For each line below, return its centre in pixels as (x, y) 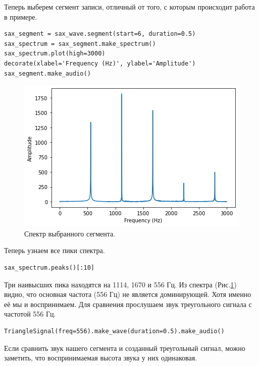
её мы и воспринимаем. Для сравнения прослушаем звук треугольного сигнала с (128, 304)
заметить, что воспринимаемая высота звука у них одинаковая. (101, 358)
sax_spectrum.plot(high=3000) (55, 54)
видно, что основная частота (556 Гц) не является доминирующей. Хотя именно (128, 294)
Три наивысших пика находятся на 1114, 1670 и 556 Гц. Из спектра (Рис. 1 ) (120, 284)
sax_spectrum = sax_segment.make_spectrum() (80, 44)
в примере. (21, 16)
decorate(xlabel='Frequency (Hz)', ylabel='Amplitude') (100, 63)
